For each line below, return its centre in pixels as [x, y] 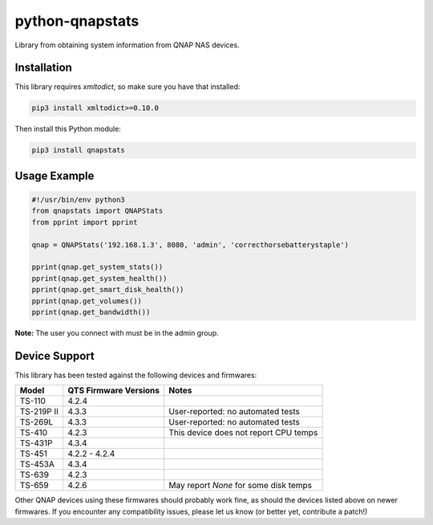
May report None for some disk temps [241, 486]
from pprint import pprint [85, 222]
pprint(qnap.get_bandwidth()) [91, 312]
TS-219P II [39, 412]
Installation [43, 68]
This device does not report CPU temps [243, 433]
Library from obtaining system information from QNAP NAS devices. [127, 45]
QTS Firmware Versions [114, 391]
